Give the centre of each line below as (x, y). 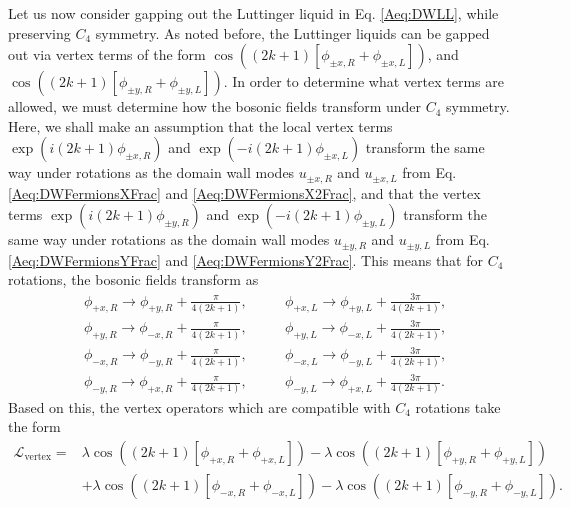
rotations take (458, 406)
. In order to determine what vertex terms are (363, 81)
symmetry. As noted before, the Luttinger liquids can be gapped (292, 32)
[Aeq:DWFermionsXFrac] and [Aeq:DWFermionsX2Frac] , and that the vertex (244, 192)
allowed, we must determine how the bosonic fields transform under (215, 106)
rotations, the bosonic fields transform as (133, 279)
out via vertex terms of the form (107, 54)
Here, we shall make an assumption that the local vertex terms (200, 125)
